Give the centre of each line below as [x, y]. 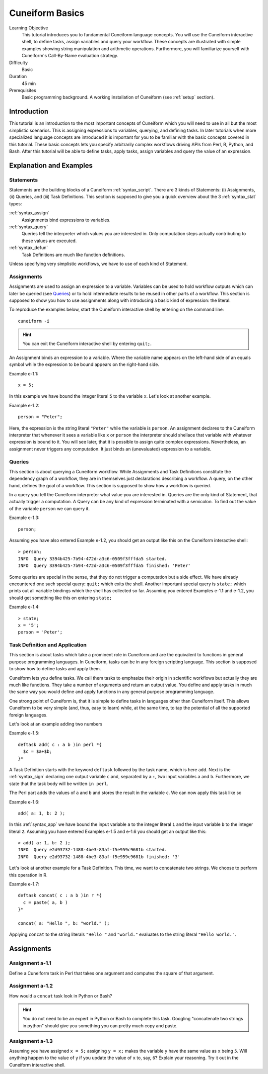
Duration [18, 77]
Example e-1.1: [24, 373]
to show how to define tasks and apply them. [55, 669]
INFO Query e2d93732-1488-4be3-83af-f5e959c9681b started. [93, 850]
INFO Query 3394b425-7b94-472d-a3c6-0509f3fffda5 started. [93, 559]
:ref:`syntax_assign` [29, 213]
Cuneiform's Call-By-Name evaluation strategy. [70, 56]
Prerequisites [23, 90]
